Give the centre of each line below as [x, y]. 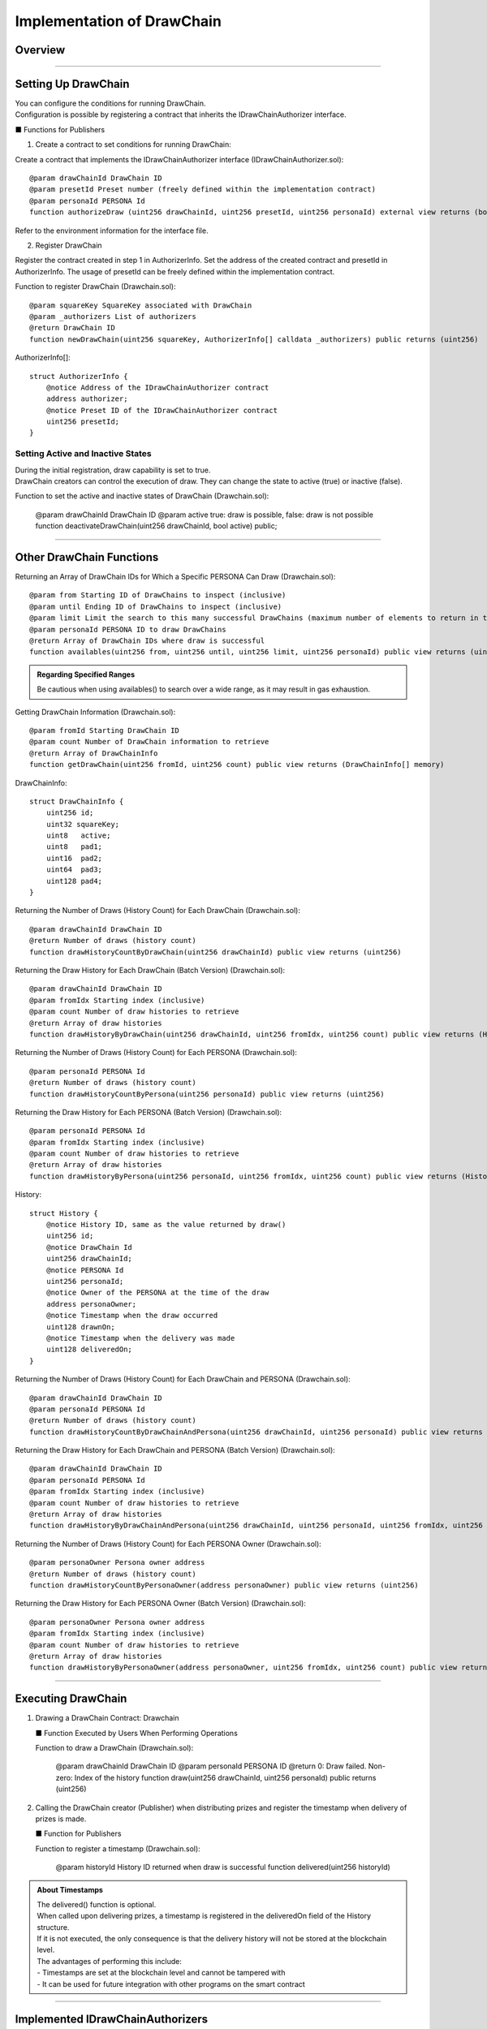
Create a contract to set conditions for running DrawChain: [133, 144]
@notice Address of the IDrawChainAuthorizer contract [157, 387]
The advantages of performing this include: [109, 1961]
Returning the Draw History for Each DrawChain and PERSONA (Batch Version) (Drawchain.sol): [175, 1450]
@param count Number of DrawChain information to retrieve [149, 742]
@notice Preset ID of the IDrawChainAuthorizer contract [162, 410]
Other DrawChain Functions [87, 557]
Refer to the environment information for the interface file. [112, 230]
